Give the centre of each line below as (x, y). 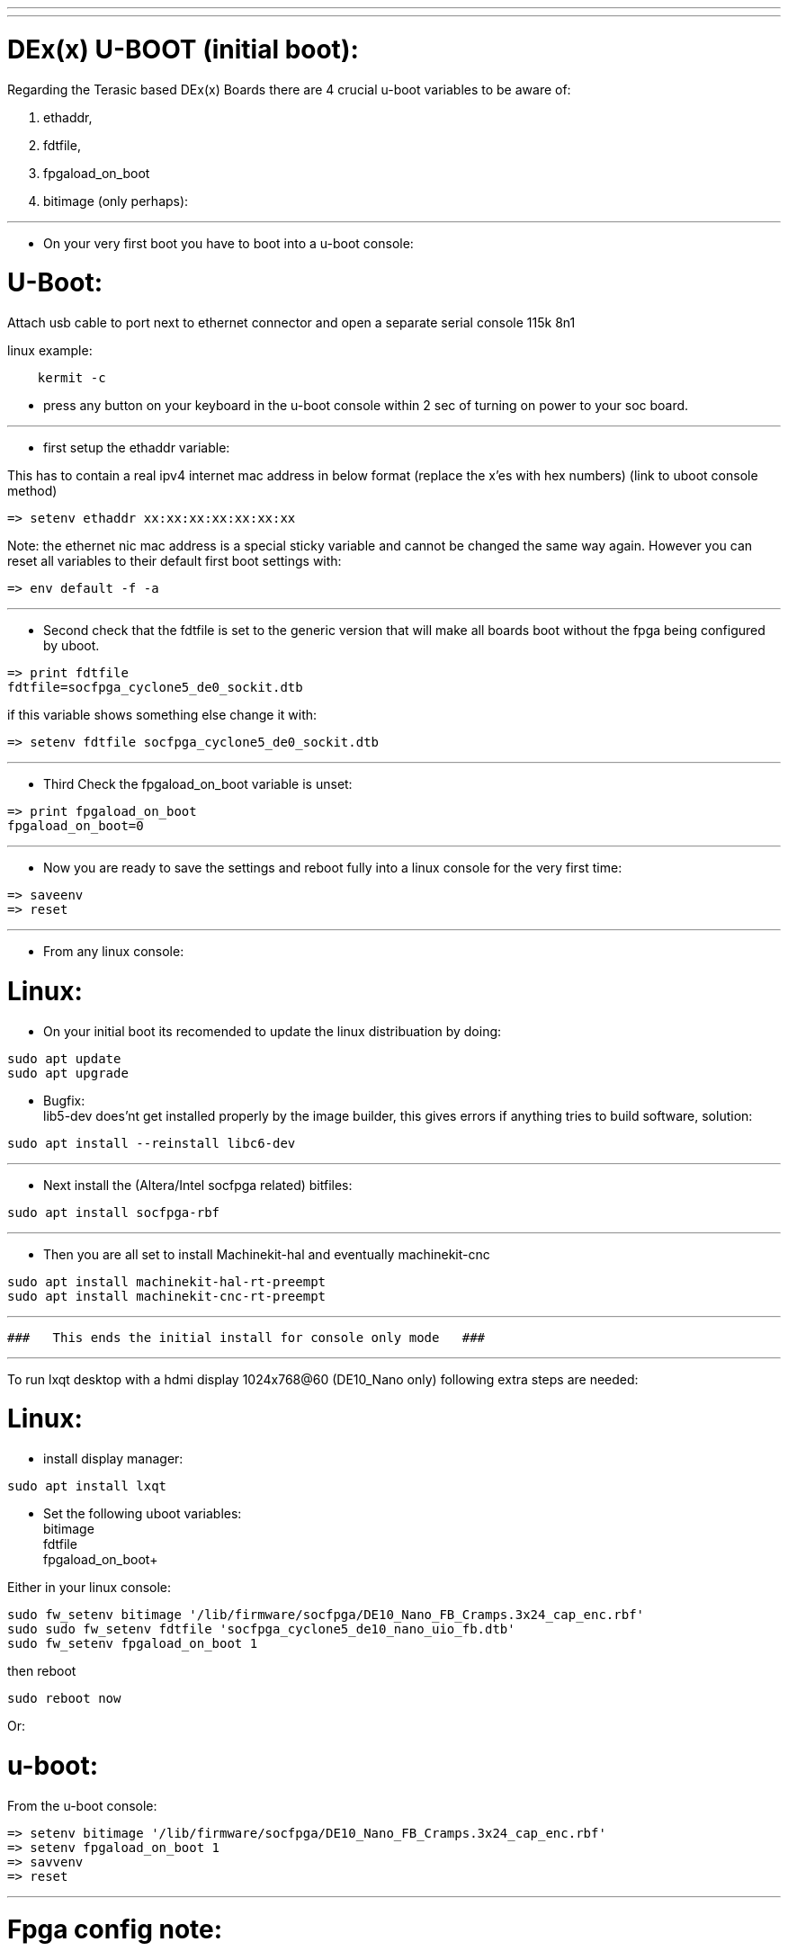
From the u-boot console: (82, 1805)
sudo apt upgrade (68, 1073)
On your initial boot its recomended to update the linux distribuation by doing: (273, 1031)
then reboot (42, 1671)
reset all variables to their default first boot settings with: (175, 561)
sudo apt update (64, 1058)
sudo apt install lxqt (87, 1486)
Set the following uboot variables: (143, 1513)
